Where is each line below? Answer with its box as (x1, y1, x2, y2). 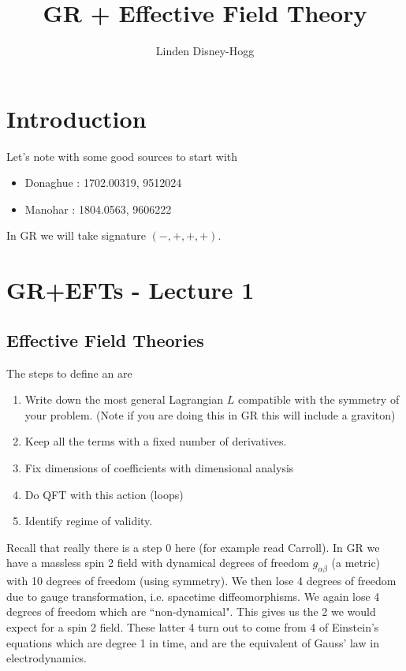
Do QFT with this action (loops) (24, 486, 184, 502)
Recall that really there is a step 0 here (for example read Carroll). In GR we (6, 539, 380, 555)
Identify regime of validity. (24, 513, 153, 529)
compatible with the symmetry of (237, 391, 400, 408)
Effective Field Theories (6, 327, 204, 352)
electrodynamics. (6, 650, 88, 666)
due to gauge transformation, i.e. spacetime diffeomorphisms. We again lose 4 (6, 587, 380, 604)
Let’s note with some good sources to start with (6, 147, 238, 164)
